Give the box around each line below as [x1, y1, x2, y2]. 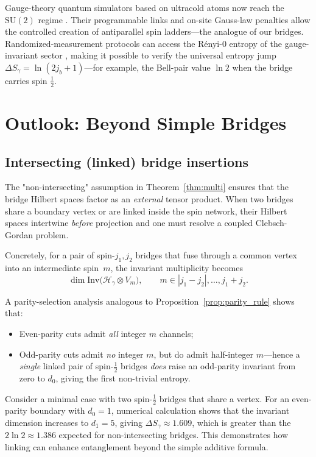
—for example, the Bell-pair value [84, 60, 211, 73]
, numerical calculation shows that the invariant [111, 404, 290, 417]
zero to [19, 371, 45, 384]
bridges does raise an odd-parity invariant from [121, 360, 296, 372]
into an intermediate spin [5, 261, 99, 274]
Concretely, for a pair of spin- [5, 249, 115, 261]
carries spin [5, 74, 47, 87]
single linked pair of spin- [19, 360, 114, 372]
